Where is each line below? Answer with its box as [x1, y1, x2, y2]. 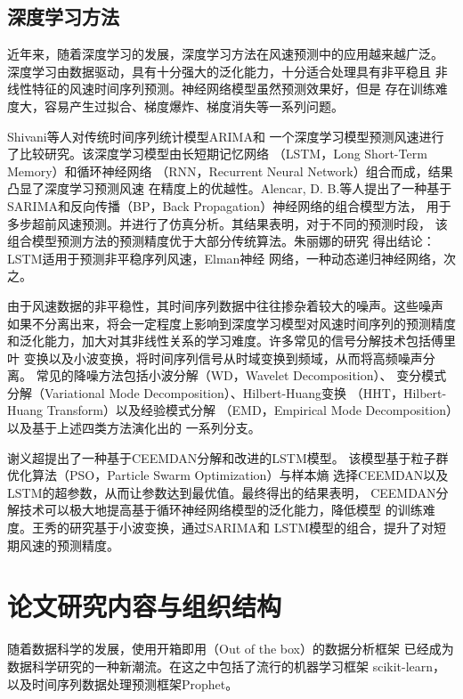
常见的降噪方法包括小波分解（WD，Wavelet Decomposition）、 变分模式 [36, 366, 447, 385]
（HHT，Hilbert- [350, 383, 447, 402]
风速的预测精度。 [19, 535, 119, 554]
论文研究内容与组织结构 [7, 588, 282, 624]
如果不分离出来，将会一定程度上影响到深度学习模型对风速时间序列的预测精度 [7, 313, 456, 332]
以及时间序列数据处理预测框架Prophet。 [7, 674, 239, 693]
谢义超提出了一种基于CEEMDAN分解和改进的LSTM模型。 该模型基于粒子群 [7, 448, 449, 467]
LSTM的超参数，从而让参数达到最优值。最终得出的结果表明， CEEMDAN [7, 483, 436, 501]
